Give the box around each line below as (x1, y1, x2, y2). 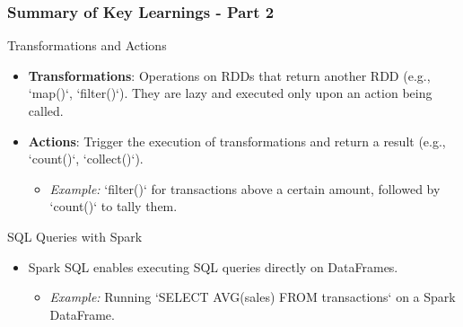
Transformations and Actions (7, 36, 167, 55)
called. (28, 102, 64, 119)
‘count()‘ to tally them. (49, 197, 178, 216)
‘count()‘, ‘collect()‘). (28, 149, 144, 168)
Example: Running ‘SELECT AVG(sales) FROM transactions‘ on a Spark (49, 287, 456, 306)
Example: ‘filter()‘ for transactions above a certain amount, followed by (49, 179, 441, 198)
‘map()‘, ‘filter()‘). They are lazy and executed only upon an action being (28, 84, 432, 102)
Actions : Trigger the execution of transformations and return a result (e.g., (28, 131, 446, 150)
